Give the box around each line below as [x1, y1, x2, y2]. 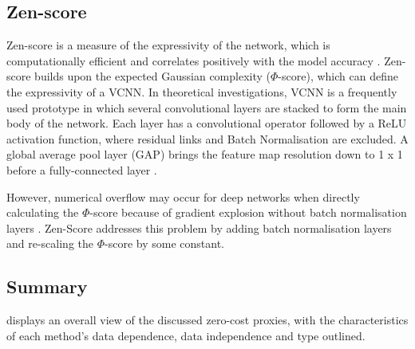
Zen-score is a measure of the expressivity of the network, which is [6, 37, 330, 53]
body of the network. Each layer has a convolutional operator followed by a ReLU [6, 115, 407, 131]
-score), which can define [278, 68, 398, 84]
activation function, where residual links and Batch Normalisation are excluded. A [6, 130, 409, 147]
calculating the [6, 204, 79, 221]
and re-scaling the [6, 235, 94, 252]
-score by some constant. [105, 235, 224, 252]
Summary [6, 274, 88, 299]
